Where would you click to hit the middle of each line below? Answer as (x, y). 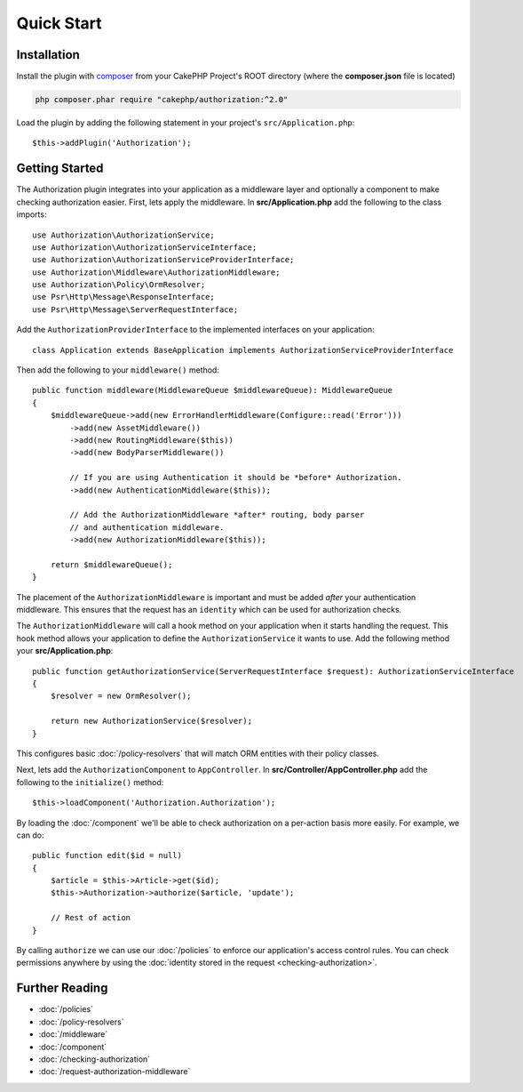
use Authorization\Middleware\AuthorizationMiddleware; (156, 272)
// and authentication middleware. (147, 527)
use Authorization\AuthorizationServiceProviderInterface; (163, 260)
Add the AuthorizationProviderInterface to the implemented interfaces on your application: (195, 330)
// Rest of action (91, 918)
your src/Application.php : (65, 651)
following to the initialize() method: (90, 782)
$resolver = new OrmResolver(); (121, 696)
